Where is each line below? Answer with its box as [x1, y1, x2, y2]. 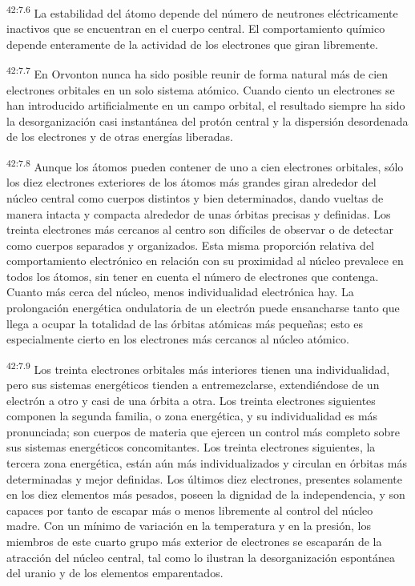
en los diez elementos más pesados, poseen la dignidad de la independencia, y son [6, 486, 405, 503]
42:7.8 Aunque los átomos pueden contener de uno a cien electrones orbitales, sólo [6, 156, 404, 175]
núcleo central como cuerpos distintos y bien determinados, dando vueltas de [6, 189, 384, 206]
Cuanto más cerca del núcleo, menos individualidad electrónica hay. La [6, 283, 354, 300]
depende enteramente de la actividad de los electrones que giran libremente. [6, 35, 378, 52]
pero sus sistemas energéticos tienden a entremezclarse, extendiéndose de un [6, 376, 380, 393]
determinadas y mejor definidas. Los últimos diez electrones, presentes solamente [6, 470, 403, 487]
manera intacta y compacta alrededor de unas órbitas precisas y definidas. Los [6, 205, 391, 222]
